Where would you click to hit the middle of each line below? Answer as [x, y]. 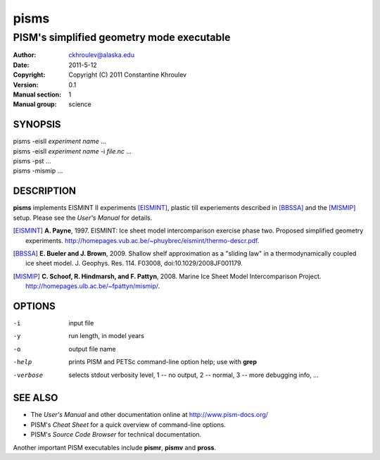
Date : [21, 65]
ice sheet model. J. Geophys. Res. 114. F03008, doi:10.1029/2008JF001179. [134, 263]
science [80, 104]
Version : [26, 85]
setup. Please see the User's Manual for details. [83, 218]
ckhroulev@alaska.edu [102, 55]
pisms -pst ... [32, 161]
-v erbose [28, 375]
